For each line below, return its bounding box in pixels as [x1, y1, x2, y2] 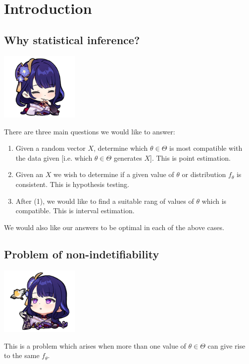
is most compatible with [169, 143, 243, 153]
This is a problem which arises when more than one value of [4, 340, 186, 351]
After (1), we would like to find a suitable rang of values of [15, 195, 194, 206]
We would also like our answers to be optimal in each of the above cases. [4, 222, 224, 232]
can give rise [207, 340, 246, 351]
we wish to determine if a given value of [53, 169, 174, 180]
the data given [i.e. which [15, 152, 93, 163]
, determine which [94, 143, 148, 153]
